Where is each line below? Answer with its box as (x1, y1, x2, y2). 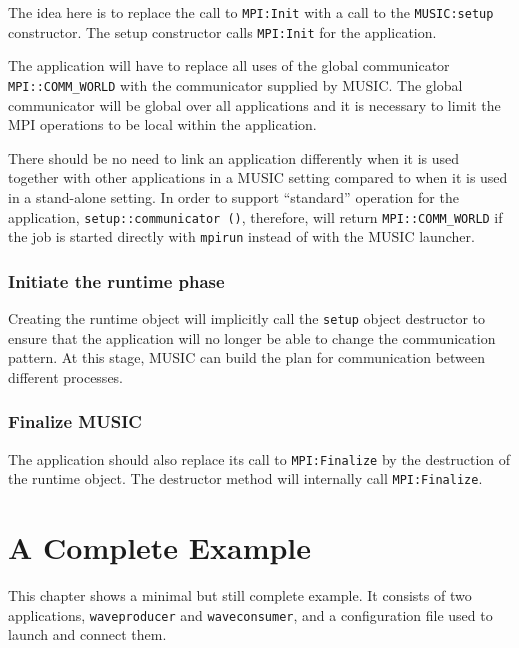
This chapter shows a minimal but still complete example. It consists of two (8, 585, 472, 606)
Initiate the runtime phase (8, 268, 225, 293)
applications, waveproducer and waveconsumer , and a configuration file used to (8, 604, 493, 625)
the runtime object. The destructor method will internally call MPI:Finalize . (8, 468, 483, 489)
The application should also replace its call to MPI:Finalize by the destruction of (8, 448, 511, 469)
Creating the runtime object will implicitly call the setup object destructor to (8, 308, 486, 329)
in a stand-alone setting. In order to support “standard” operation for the (8, 186, 459, 207)
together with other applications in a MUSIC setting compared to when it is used (8, 167, 508, 188)
